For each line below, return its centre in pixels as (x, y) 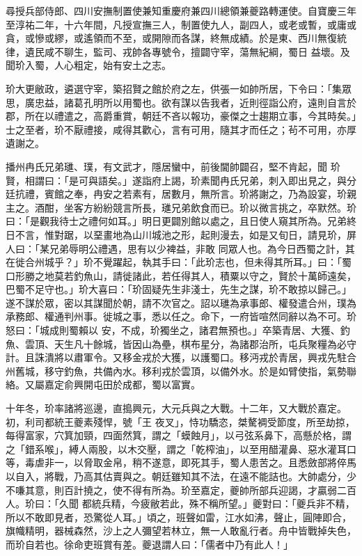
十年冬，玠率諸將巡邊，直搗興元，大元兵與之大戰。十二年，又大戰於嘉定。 (176, 408)
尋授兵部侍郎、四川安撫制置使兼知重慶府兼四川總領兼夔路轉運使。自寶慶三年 (181, 10)
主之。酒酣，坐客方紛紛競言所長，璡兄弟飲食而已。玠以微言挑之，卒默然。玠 (181, 207)
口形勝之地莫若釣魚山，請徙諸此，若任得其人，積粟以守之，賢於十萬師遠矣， (181, 275)
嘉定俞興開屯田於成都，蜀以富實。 (122, 384)
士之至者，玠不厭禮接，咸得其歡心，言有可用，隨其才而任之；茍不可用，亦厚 (181, 129)
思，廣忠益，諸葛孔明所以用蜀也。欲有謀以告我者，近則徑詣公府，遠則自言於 (181, 102)
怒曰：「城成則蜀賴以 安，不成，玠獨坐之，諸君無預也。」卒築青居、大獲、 (173, 330)
